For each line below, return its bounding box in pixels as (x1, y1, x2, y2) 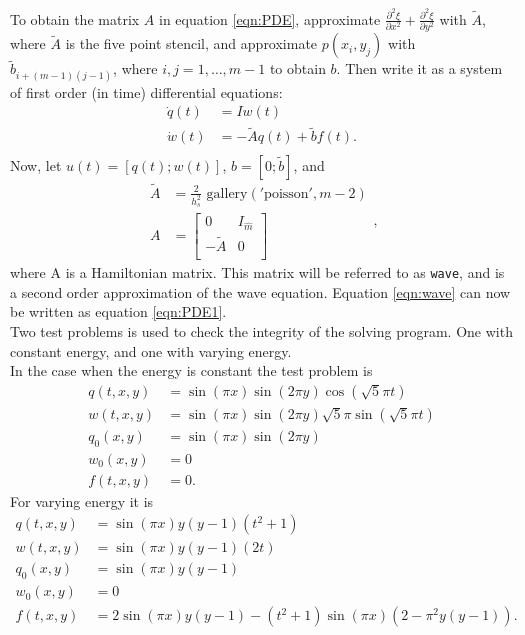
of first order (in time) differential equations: (10, 81, 283, 102)
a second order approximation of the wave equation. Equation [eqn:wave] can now (10, 281, 511, 302)
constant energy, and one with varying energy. (10, 340, 292, 361)
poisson (264, 186, 309, 201)
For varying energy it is (10, 490, 154, 511)
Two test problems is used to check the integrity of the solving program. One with (10, 320, 513, 341)
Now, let (10, 154, 62, 175)
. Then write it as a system (336, 58, 503, 79)
